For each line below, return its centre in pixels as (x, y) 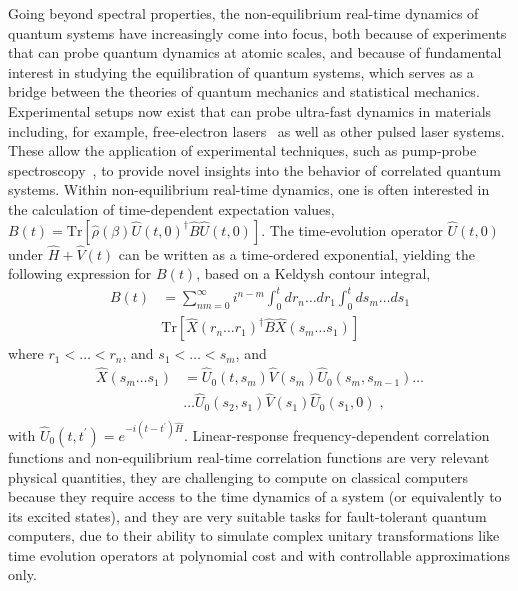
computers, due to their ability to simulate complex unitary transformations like (254, 535)
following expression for (80, 273)
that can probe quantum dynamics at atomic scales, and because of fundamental (255, 52)
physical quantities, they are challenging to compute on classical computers (238, 476)
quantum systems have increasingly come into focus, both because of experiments (257, 32)
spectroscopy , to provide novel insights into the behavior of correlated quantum (254, 169)
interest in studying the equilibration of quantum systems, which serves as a (241, 71)
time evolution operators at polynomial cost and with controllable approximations (259, 554)
